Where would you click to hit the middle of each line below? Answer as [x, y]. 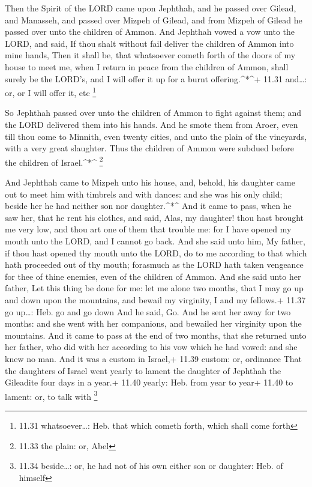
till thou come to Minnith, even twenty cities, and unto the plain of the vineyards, [156, 136]
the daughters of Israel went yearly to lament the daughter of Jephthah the [143, 370]
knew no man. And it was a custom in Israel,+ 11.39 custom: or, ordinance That [154, 358]
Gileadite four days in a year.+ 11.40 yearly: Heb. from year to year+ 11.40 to [149, 382]
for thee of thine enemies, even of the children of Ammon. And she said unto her [153, 276]
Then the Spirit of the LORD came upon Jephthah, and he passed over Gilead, [151, 8]
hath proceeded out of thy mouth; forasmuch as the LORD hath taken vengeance [154, 265]
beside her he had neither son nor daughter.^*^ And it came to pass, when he [148, 206]
